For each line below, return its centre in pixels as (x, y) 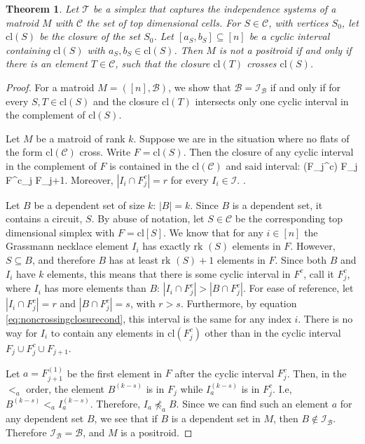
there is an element (47, 63)
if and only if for (305, 87)
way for (22, 332)
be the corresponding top (289, 218)
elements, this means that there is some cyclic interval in (169, 273)
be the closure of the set (90, 36)
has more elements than (95, 288)
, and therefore (63, 259)
